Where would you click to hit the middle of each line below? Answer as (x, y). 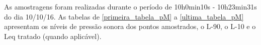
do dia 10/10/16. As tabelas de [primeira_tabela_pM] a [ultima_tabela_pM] (124, 16)
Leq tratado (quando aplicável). (53, 36)
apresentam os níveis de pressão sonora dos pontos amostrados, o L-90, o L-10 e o (130, 26)
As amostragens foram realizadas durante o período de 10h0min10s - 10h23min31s (130, 6)
